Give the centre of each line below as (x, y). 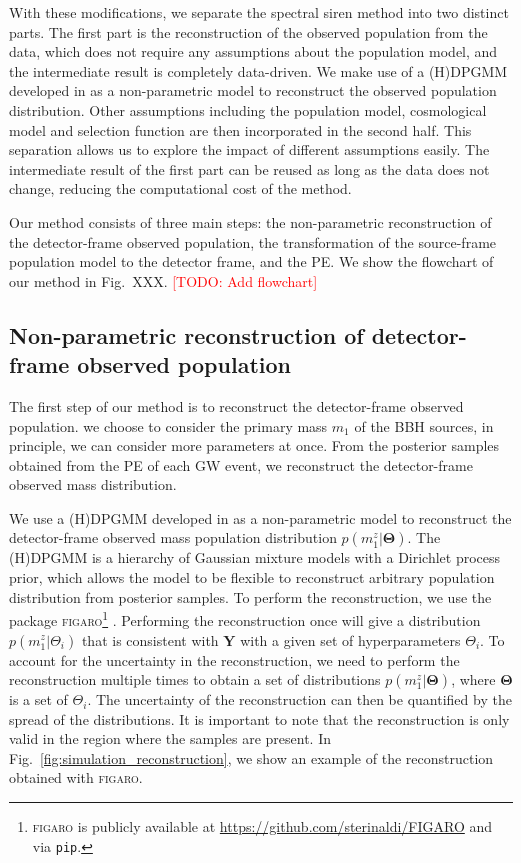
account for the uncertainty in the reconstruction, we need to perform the (234, 659)
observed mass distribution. (93, 484)
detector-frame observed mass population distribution (173, 537)
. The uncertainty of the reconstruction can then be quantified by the (299, 699)
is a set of (38, 699)
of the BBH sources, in (424, 425)
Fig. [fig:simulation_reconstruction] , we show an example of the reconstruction (251, 757)
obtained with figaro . (76, 777)
